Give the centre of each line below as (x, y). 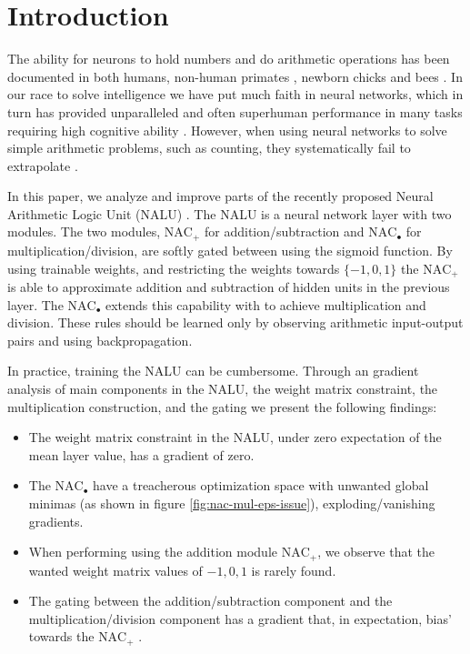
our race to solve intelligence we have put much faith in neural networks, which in (235, 94)
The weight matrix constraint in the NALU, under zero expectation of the (235, 437)
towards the (61, 636)
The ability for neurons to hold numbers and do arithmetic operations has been (229, 59)
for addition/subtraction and (284, 231)
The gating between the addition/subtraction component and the (210, 601)
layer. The (35, 304)
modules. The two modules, (84, 231)
